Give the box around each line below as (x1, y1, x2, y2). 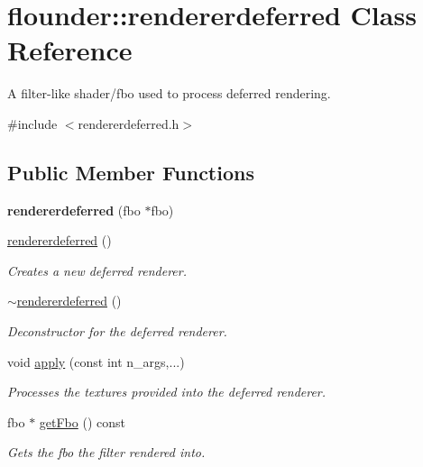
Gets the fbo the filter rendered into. (7, 443, 206, 462)
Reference (7, 32, 133, 69)
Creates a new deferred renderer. (7, 261, 187, 279)
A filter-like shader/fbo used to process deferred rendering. (7, 84, 331, 103)
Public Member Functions (7, 158, 254, 186)
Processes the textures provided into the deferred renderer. (7, 382, 326, 401)
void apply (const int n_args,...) (7, 352, 185, 371)
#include (7, 114, 58, 133)
